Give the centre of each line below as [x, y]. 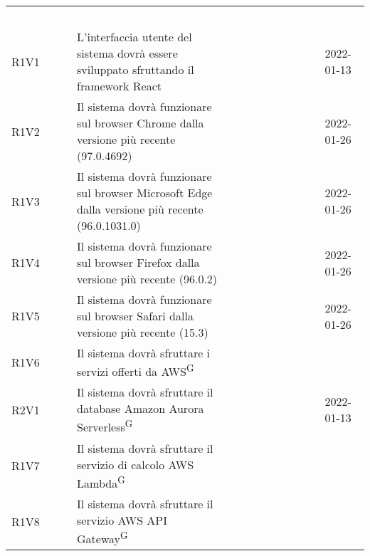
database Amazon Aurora [141, 409]
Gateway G [102, 537]
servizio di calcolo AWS [136, 464]
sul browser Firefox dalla [138, 262]
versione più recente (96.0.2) [147, 279]
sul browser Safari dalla [135, 316]
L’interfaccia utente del [134, 37]
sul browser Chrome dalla [141, 123]
